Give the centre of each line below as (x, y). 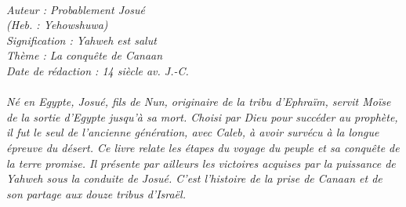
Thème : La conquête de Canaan (85, 55)
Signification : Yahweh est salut (82, 40)
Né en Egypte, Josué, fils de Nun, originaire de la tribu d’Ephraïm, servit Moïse (199, 102)
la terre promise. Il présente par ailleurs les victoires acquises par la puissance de (201, 163)
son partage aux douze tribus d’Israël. (96, 193)
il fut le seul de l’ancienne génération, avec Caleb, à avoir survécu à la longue (193, 132)
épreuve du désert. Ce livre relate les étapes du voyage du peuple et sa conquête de (203, 147)
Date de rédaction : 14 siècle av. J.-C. (98, 70)
